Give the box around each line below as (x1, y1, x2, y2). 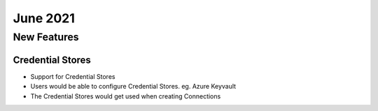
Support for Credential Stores (30, 72, 115, 80)
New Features (13, 31, 80, 43)
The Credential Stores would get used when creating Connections (30, 91, 221, 101)
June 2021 (13, 10, 75, 26)
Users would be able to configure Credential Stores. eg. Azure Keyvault (30, 82, 237, 91)
